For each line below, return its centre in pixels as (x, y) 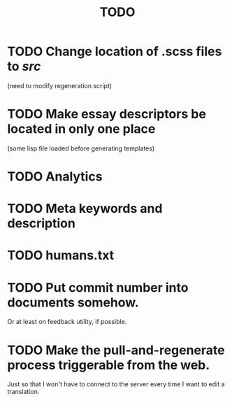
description (41, 224)
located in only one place (81, 129)
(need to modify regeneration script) (60, 85)
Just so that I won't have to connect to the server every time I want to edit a (116, 384)
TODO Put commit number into (98, 287)
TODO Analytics (55, 177)
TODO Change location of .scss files (115, 51)
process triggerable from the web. (109, 365)
